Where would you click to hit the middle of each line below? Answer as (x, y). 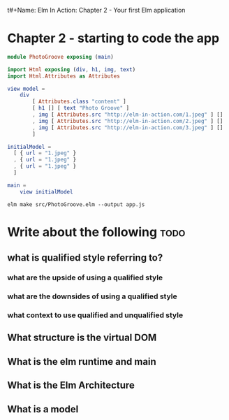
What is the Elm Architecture (71, 385)
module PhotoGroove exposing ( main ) (60, 57)
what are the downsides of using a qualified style (92, 296)
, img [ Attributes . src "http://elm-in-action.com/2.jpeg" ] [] (128, 121)
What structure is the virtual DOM (82, 338)
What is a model (43, 409)
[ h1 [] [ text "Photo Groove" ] (81, 108)
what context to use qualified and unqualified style (95, 315)
